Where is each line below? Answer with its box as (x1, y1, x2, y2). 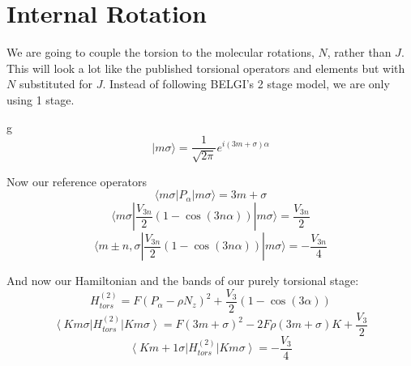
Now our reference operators (6, 172, 147, 189)
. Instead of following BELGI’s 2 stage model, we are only (102, 75, 390, 92)
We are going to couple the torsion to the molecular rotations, (6, 44, 315, 61)
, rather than (327, 44, 392, 61)
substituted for (19, 75, 92, 92)
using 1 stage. (6, 91, 75, 108)
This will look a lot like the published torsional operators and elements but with (6, 59, 405, 76)
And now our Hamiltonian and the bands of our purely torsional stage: (6, 272, 359, 289)
